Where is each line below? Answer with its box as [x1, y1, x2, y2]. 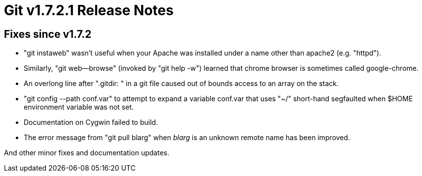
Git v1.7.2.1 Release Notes [4, 2, 174, 19]
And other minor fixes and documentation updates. [4, 148, 169, 157]
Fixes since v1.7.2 [4, 28, 92, 40]
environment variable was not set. [24, 103, 134, 112]
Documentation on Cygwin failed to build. [24, 118, 158, 127]
